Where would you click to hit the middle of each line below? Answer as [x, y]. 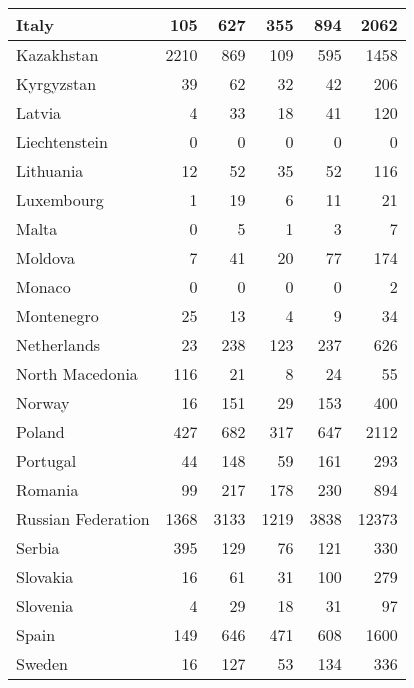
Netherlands [58, 344]
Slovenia [45, 605]
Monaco [43, 286]
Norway [43, 402]
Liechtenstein [62, 141]
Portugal [46, 460]
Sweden [42, 663]
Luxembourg [60, 199]
